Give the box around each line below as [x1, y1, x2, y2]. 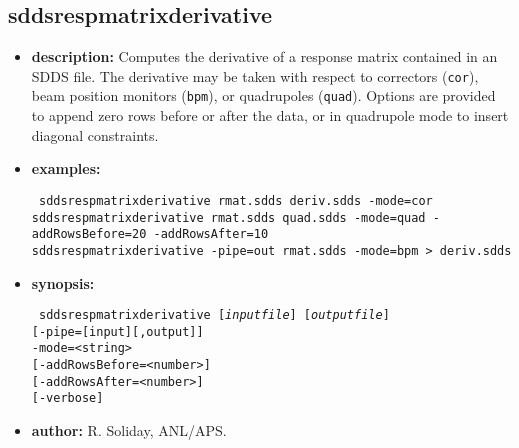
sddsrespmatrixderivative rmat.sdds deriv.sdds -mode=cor [38, 193, 433, 208]
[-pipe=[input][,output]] [31, 324, 204, 339]
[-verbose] [31, 391, 104, 406]
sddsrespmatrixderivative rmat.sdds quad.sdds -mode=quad [31, 210, 426, 225]
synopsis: [31, 272, 95, 293]
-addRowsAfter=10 [153, 227, 269, 242]
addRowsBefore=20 [31, 227, 147, 242]
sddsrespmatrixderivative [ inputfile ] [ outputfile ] [38, 308, 390, 323]
